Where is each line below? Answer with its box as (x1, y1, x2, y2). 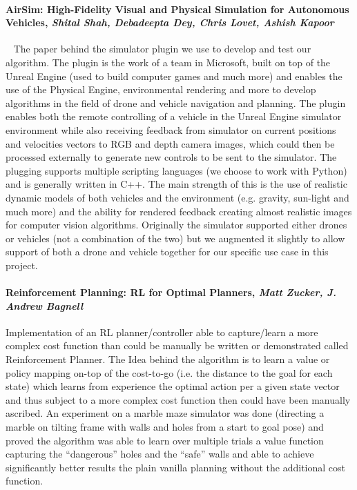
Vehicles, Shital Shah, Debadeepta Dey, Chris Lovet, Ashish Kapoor (6, 15, 334, 30)
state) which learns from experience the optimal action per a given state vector (6, 379, 340, 393)
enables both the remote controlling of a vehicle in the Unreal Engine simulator (6, 109, 342, 124)
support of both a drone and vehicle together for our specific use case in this (6, 244, 329, 259)
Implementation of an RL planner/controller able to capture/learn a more (6, 324, 318, 339)
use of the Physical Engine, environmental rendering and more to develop (6, 82, 316, 97)
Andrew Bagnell (6, 298, 84, 313)
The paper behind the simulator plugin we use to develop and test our (13, 41, 311, 56)
